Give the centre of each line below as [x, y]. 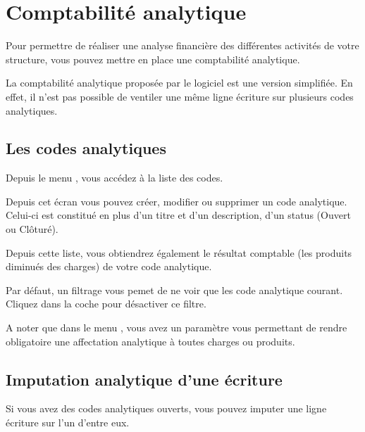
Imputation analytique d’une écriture [144, 379]
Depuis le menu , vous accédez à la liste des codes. [115, 178]
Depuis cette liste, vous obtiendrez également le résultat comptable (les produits [179, 252]
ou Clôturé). [32, 229]
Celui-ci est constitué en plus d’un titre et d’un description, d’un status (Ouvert [178, 215]
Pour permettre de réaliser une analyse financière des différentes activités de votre [182, 45]
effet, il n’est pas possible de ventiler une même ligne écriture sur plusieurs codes [180, 96]
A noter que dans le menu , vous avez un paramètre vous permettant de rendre [177, 328]
